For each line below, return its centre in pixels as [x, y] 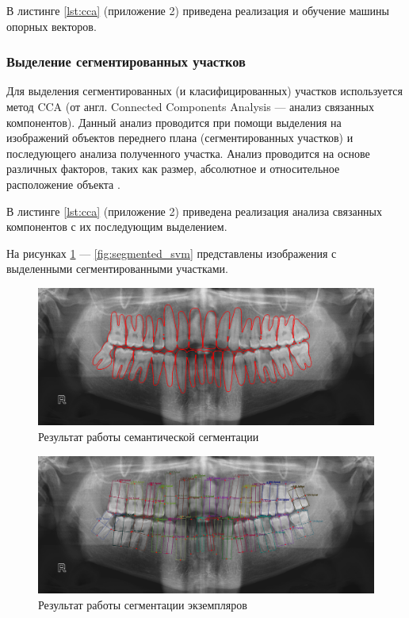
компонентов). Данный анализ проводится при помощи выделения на [174, 122]
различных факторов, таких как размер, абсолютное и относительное [173, 169]
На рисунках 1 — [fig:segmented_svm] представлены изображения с [172, 253]
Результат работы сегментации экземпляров [143, 604]
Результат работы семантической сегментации [149, 437]
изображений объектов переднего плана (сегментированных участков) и [180, 138]
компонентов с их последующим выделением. [117, 226]
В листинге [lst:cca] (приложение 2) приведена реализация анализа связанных [195, 211]
